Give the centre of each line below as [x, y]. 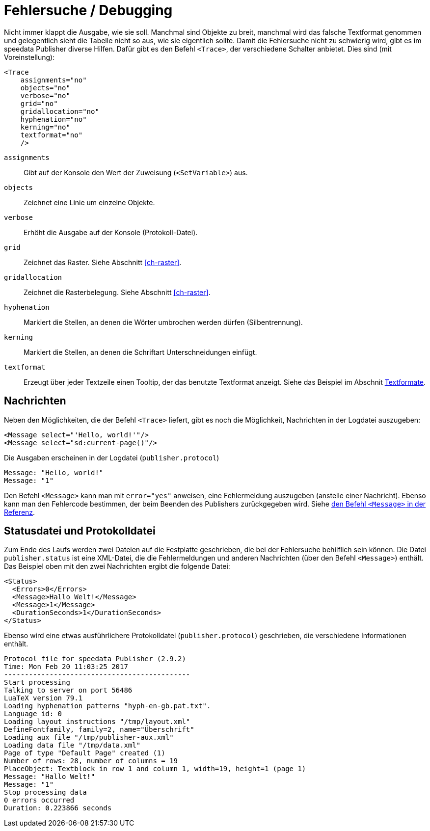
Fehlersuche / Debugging [88, 10]
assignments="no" [54, 80]
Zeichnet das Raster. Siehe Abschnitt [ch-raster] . [103, 262]
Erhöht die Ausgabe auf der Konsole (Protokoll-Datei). [111, 232]
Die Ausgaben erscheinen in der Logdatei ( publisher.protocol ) [112, 457]
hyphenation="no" [54, 119]
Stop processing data [45, 792]
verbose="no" [45, 95]
